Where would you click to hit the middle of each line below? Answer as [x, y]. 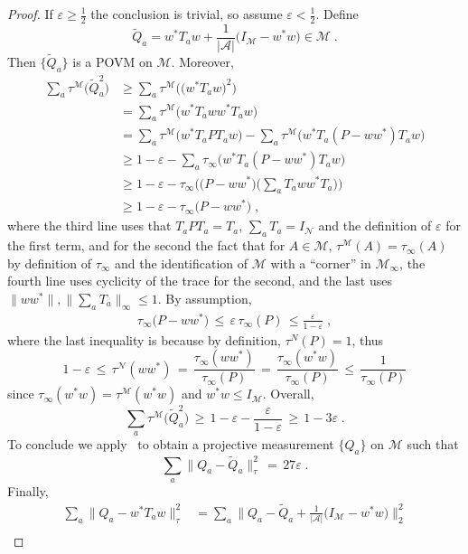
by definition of [49, 263]
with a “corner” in [321, 263]
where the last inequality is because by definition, [144, 339]
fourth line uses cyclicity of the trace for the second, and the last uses [200, 281]
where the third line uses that [89, 225]
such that [433, 444]
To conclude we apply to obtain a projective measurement [171, 444]
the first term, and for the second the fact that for [146, 245]
